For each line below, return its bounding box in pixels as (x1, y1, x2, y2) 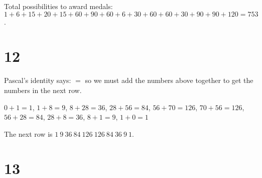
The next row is (4, 128, 53, 139)
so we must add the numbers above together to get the (85, 75, 253, 85)
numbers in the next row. (4, 84, 82, 95)
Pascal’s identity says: (4, 75, 71, 85)
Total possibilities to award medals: (4, 1, 113, 11)
